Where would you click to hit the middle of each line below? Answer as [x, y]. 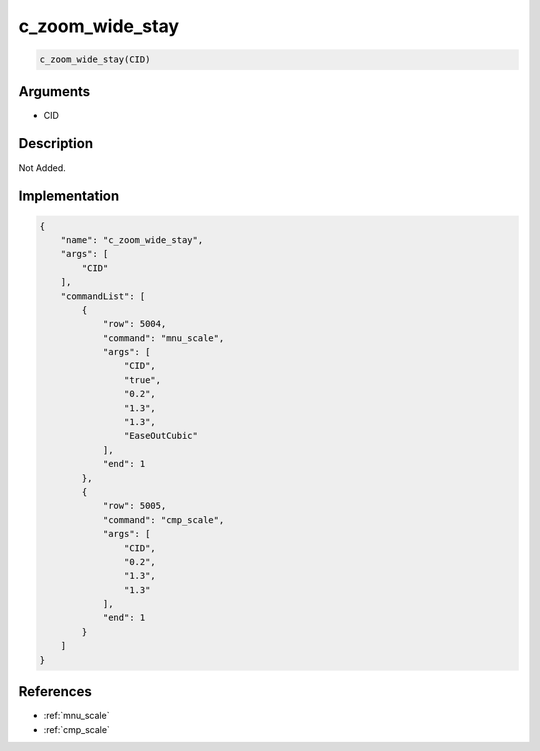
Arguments [54, 91]
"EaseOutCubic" [161, 436]
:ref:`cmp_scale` [76, 729]
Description [56, 143]
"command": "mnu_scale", [163, 338]
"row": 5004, [134, 324]
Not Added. [42, 167]
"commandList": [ [103, 296]
